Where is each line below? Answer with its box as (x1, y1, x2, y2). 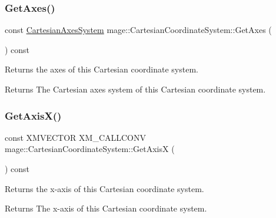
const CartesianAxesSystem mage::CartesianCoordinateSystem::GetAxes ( (5, 24, 272, 36)
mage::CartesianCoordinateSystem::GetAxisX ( (5, 143, 175, 155)
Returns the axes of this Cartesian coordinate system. (5, 63, 198, 75)
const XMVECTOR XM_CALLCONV (5, 131, 147, 143)
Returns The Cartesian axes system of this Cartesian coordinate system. (5, 83, 266, 95)
